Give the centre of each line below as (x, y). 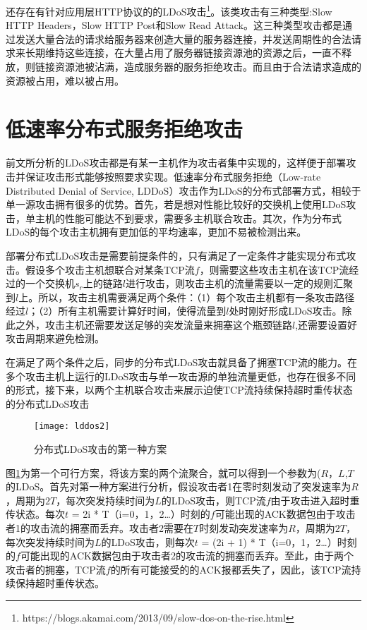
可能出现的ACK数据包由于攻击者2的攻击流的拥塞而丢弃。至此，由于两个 (187, 556)
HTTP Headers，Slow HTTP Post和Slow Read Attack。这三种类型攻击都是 (174, 25)
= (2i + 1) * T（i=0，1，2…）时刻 (279, 541)
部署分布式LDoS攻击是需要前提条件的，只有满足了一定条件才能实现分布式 (176, 255)
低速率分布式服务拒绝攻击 (125, 129)
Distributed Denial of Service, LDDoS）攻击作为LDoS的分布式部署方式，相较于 (183, 190)
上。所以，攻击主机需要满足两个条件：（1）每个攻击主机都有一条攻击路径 (187, 297)
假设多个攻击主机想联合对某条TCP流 (110, 269)
